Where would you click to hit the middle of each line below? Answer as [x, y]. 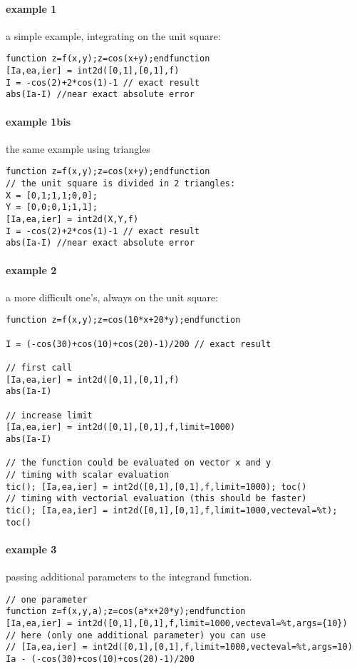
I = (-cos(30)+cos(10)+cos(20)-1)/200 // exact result [139, 344]
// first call [39, 368]
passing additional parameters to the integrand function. [129, 576]
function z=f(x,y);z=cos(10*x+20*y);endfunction [123, 320]
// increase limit [49, 415]
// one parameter [47, 599]
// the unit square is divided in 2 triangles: [121, 184]
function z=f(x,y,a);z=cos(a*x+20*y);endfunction [126, 612]
